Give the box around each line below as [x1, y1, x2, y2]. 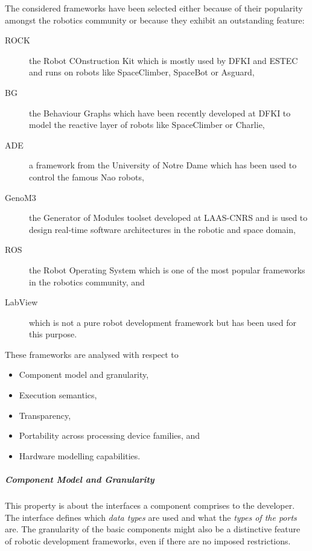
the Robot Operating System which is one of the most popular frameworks [29, 263, 305, 276]
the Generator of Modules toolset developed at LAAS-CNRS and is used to [29, 211, 308, 224]
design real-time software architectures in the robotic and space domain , [29, 223, 296, 235]
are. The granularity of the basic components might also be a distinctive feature [5, 523, 301, 535]
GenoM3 [5, 191, 36, 203]
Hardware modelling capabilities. [19, 449, 141, 462]
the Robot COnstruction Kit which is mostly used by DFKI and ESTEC [29, 54, 298, 66]
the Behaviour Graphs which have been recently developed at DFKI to [29, 106, 291, 119]
